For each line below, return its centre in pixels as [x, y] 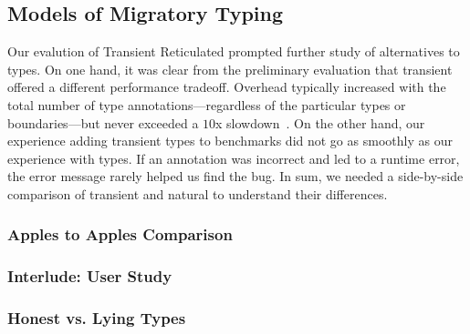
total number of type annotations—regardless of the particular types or [207, 104]
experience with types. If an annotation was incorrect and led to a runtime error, [234, 158]
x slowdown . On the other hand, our [320, 122]
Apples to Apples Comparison [120, 234]
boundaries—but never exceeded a [103, 122]
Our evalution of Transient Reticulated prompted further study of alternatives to [234, 51]
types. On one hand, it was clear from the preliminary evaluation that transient [230, 69]
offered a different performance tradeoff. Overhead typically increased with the [227, 87]
